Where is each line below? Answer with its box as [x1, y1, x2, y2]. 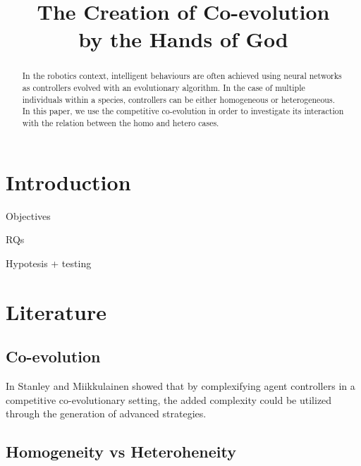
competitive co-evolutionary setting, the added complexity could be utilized [6, 392, 332, 407]
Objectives [6, 208, 51, 223]
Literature [6, 297, 106, 326]
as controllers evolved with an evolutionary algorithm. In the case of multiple [22, 82, 305, 94]
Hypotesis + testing [6, 255, 92, 270]
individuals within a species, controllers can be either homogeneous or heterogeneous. [22, 93, 335, 105]
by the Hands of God [78, 25, 288, 54]
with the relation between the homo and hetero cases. [22, 116, 219, 128]
